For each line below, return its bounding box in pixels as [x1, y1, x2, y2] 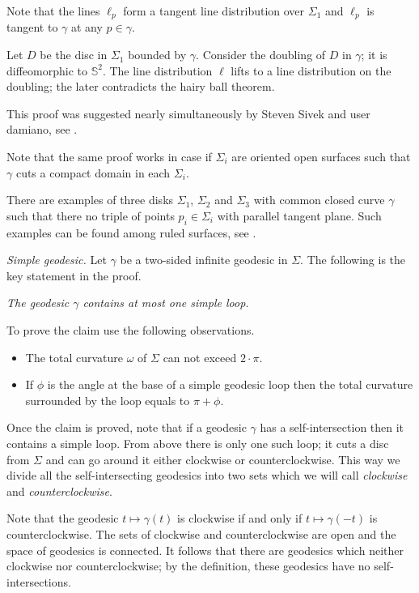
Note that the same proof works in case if [6, 148, 212, 165]
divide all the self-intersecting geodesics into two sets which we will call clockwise [6, 467, 408, 484]
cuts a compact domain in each [15, 164, 171, 181]
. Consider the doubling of [196, 46, 326, 63]
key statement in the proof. [6, 267, 142, 284]
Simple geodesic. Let [6, 251, 107, 268]
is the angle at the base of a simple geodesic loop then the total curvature [47, 376, 413, 393]
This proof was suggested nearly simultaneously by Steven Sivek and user [6, 105, 370, 122]
